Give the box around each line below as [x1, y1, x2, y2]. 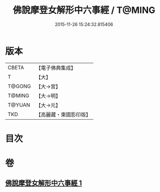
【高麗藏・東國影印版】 [35, 111, 91, 118]
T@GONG [7, 83, 31, 90]
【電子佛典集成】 [35, 64, 76, 71]
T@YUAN [7, 101, 30, 108]
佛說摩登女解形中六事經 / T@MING [12, 4, 155, 16]
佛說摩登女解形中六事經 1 [5, 179, 82, 188]
